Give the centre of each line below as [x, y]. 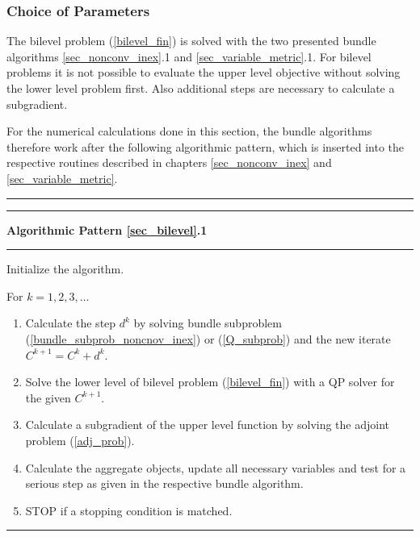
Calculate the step [71, 323]
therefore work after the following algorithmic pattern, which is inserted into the [205, 146]
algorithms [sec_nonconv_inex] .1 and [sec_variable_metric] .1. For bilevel [189, 56]
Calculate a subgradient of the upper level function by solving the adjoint [208, 425]
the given [48, 397]
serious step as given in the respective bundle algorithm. [164, 483]
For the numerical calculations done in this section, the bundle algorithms [189, 131]
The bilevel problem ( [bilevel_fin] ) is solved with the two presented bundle [191, 41]
